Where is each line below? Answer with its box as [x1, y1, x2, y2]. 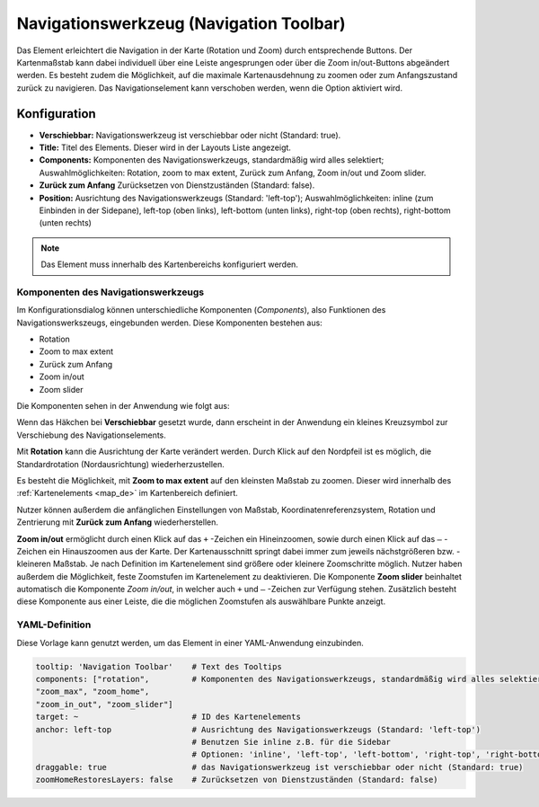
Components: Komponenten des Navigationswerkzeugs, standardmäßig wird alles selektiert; [39, 155, 384, 165]
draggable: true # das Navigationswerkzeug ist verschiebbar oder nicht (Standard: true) [35, 762, 524, 772]
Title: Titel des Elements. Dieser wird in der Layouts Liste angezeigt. [39, 142, 292, 153]
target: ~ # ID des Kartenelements [35, 712, 301, 723]
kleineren [16, 558, 51, 570]
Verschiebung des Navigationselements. [16, 430, 166, 440]
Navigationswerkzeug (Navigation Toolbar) [16, 13, 346, 33]
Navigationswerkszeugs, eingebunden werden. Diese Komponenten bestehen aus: [16, 317, 323, 328]
